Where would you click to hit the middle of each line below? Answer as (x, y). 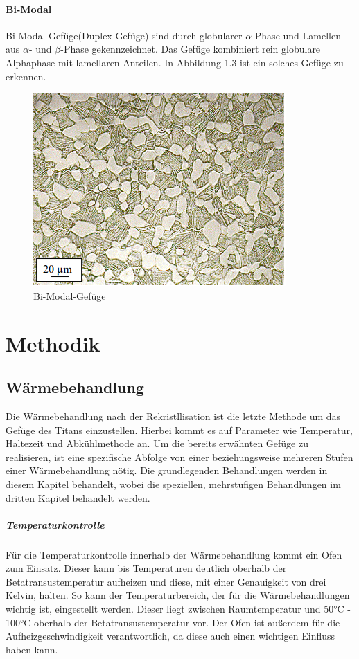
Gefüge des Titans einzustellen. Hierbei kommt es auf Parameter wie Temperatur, (179, 430)
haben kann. (32, 649)
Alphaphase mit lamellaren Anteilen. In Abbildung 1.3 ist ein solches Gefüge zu (175, 62)
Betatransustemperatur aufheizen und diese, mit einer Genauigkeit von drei (166, 581)
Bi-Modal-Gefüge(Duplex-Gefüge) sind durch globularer (124, 35)
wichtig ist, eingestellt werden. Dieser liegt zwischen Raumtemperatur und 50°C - (178, 609)
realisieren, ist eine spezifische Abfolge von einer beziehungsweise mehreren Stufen (179, 457)
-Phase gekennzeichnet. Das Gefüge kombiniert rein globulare (191, 49)
